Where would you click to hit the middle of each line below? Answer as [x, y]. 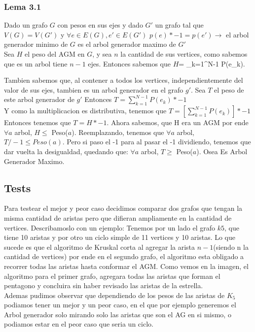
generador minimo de [36, 44]
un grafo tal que [179, 25]
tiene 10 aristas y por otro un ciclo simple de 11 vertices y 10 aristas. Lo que [120, 237]
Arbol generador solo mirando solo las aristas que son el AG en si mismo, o [118, 314]
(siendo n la [231, 247]
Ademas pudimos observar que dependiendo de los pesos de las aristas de [114, 295]
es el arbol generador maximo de [127, 44]
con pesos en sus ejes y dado [100, 25]
